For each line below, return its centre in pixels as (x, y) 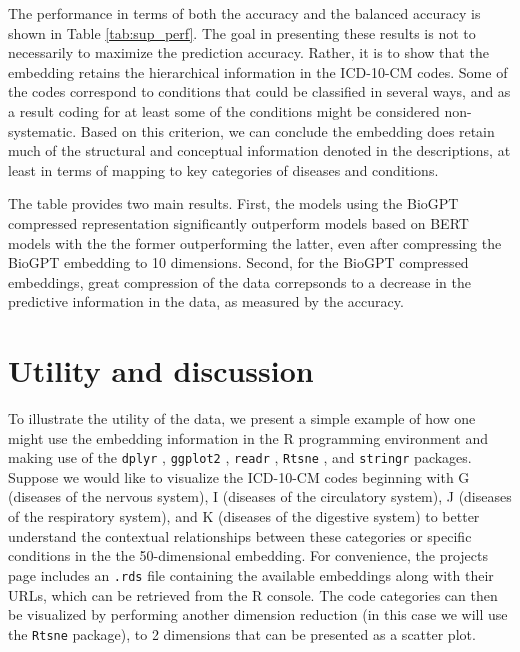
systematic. (42, 130)
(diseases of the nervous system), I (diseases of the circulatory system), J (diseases (260, 496)
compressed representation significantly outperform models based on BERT (238, 222)
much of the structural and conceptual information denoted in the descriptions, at (259, 150)
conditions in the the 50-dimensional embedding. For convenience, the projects (248, 555)
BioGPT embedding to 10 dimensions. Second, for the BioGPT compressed (238, 262)
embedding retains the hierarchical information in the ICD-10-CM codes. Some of (258, 71)
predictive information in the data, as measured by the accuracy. (206, 301)
